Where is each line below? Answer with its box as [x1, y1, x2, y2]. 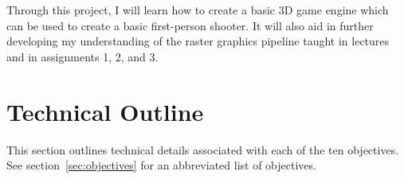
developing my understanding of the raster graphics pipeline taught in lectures [6, 33, 390, 49]
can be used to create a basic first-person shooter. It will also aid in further [6, 17, 374, 33]
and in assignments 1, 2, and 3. [6, 48, 159, 64]
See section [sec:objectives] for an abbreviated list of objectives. [6, 157, 316, 173]
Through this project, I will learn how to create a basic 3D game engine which [6, 2, 389, 18]
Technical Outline [6, 95, 204, 127]
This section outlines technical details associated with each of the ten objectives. [6, 141, 399, 158]
